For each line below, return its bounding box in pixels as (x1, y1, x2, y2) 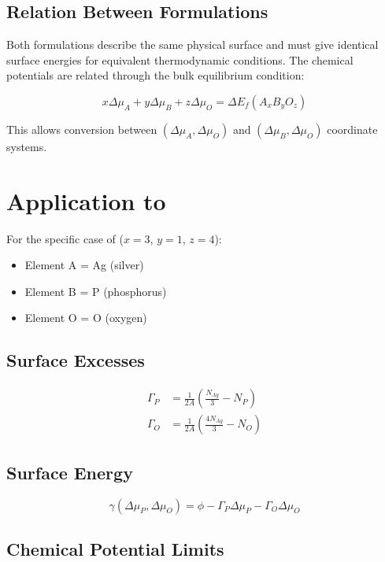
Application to (6, 184, 166, 216)
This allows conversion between (6, 120, 157, 137)
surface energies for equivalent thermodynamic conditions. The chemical (6, 51, 354, 68)
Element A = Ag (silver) (24, 257, 144, 273)
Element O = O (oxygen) (24, 309, 147, 326)
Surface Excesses (6, 348, 145, 372)
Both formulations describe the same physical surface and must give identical (6, 36, 379, 53)
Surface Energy (6, 460, 133, 484)
